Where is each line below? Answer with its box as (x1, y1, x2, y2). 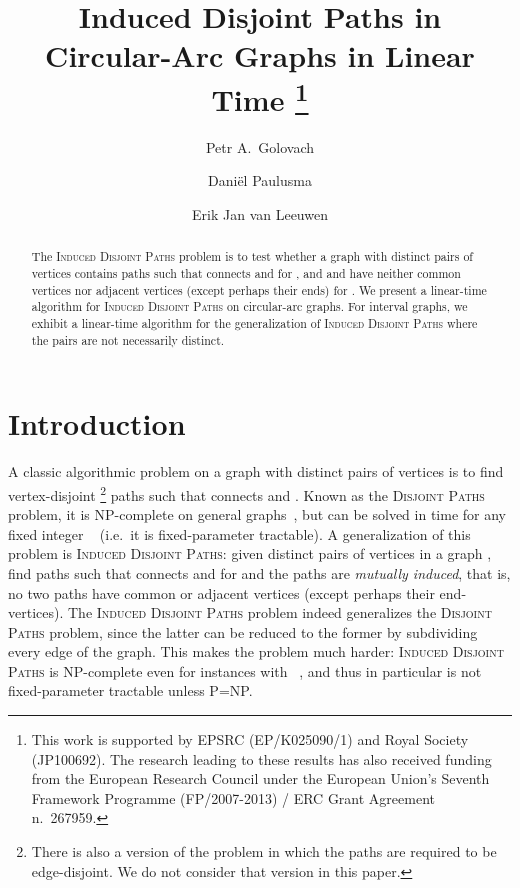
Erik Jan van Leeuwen (192, 204, 328, 225)
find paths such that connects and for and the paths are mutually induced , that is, (8, 562, 511, 583)
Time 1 (211, 74, 309, 119)
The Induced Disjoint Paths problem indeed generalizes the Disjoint (67, 602, 492, 623)
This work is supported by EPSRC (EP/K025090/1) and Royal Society (31, 729, 469, 750)
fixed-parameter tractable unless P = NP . (8, 680, 253, 701)
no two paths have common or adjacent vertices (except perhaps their (8, 582, 435, 603)
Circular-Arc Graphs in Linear (45, 35, 475, 76)
